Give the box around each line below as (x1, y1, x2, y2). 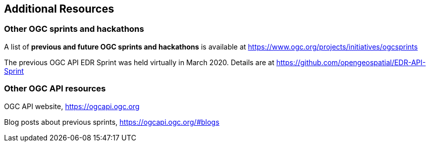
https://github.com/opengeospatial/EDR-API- (276, 58, 426, 67)
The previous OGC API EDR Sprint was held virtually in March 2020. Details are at (4, 58, 275, 67)
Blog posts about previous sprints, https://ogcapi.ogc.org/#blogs (4, 117, 220, 126)
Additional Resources (4, 3, 114, 15)
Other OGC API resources (4, 83, 106, 94)
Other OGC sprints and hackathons (4, 24, 144, 34)
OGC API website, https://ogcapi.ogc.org (4, 102, 140, 111)
